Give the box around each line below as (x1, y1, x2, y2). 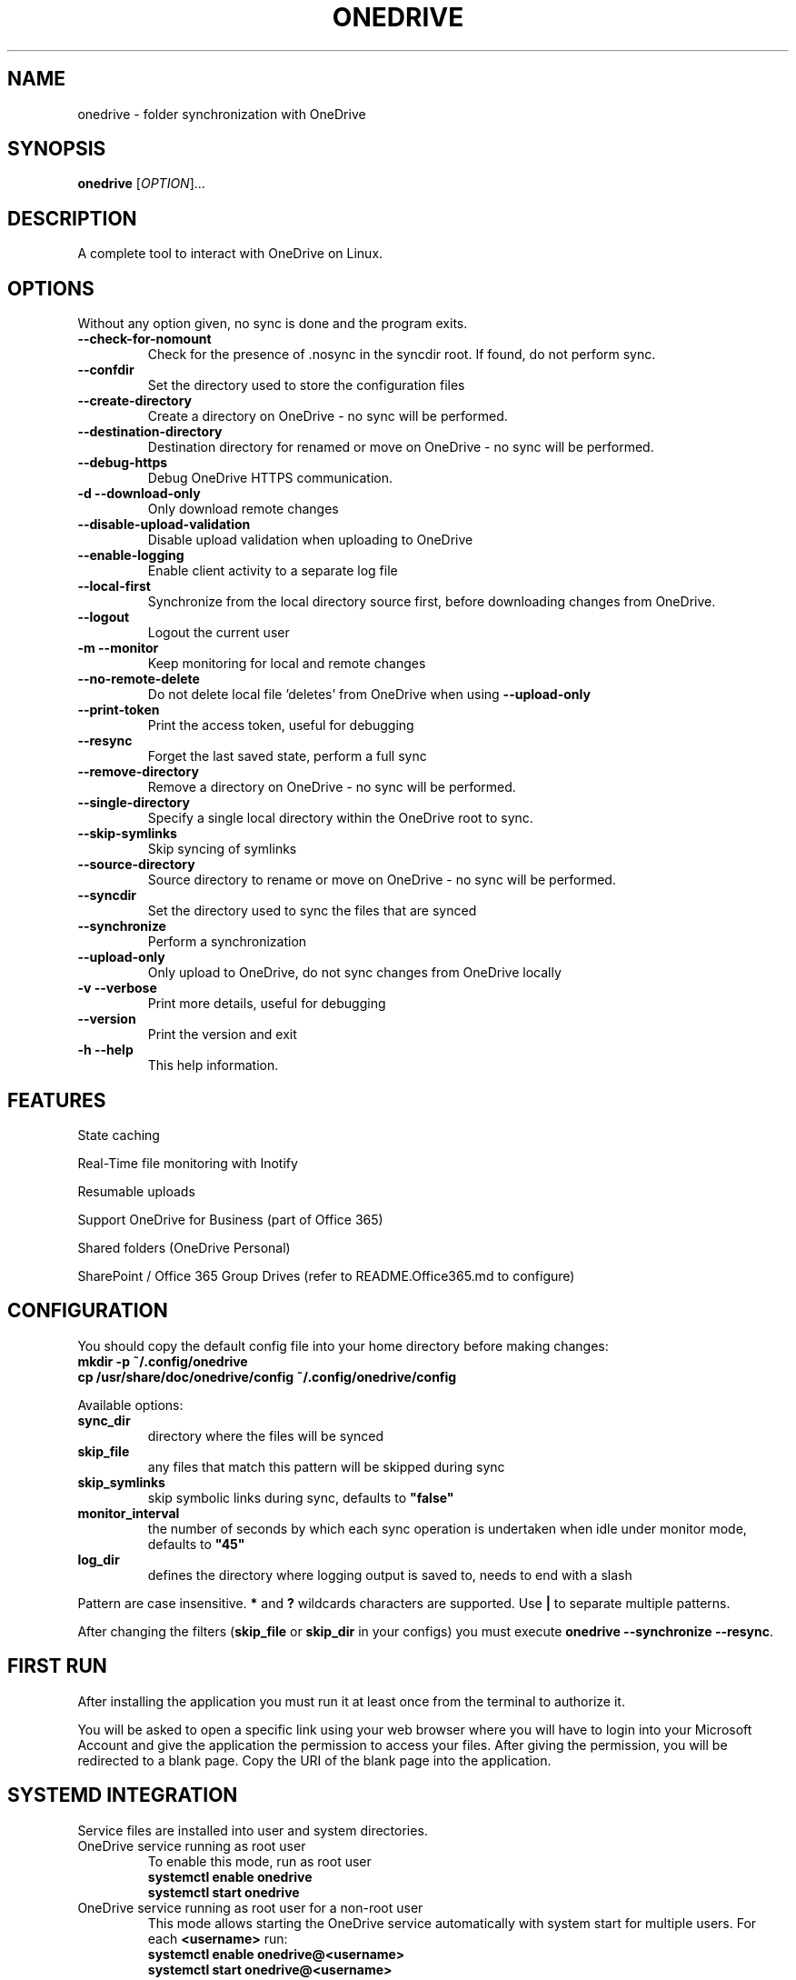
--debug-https (77, 455, 168, 471)
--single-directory (77, 795, 190, 811)
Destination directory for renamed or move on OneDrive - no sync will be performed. (147, 439, 654, 455)
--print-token (77, 702, 160, 718)
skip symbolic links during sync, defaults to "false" (147, 1489, 454, 1505)
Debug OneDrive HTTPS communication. (147, 470, 393, 486)
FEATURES (7, 1088, 106, 1112)
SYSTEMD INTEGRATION (7, 1784, 238, 1807)
